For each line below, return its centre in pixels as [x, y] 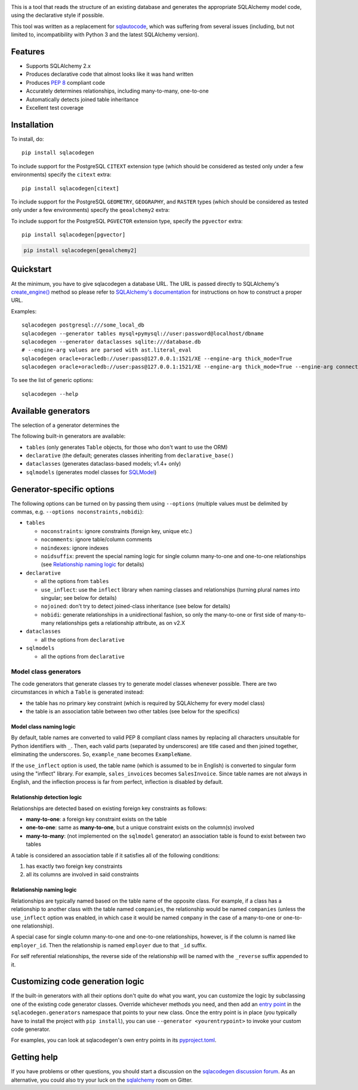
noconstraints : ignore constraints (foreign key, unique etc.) [117, 531]
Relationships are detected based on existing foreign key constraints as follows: [109, 808]
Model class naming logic [43, 726]
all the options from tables [75, 581]
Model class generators [46, 672]
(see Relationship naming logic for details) [92, 565]
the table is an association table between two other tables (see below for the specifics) [133, 711]
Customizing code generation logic [78, 982]
